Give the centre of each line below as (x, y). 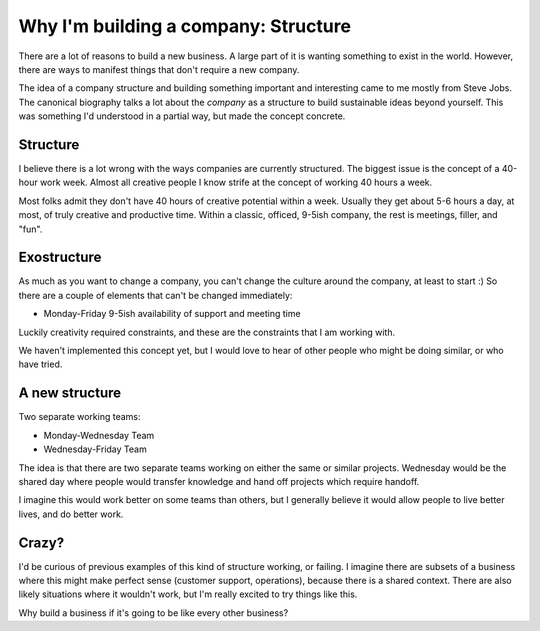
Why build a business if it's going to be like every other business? (153, 612)
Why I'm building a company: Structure (185, 26)
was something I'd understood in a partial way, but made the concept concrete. (182, 116)
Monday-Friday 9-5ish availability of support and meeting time (172, 314)
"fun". (30, 229)
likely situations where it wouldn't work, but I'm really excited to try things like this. (188, 594)
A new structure (70, 393)
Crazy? (41, 542)
